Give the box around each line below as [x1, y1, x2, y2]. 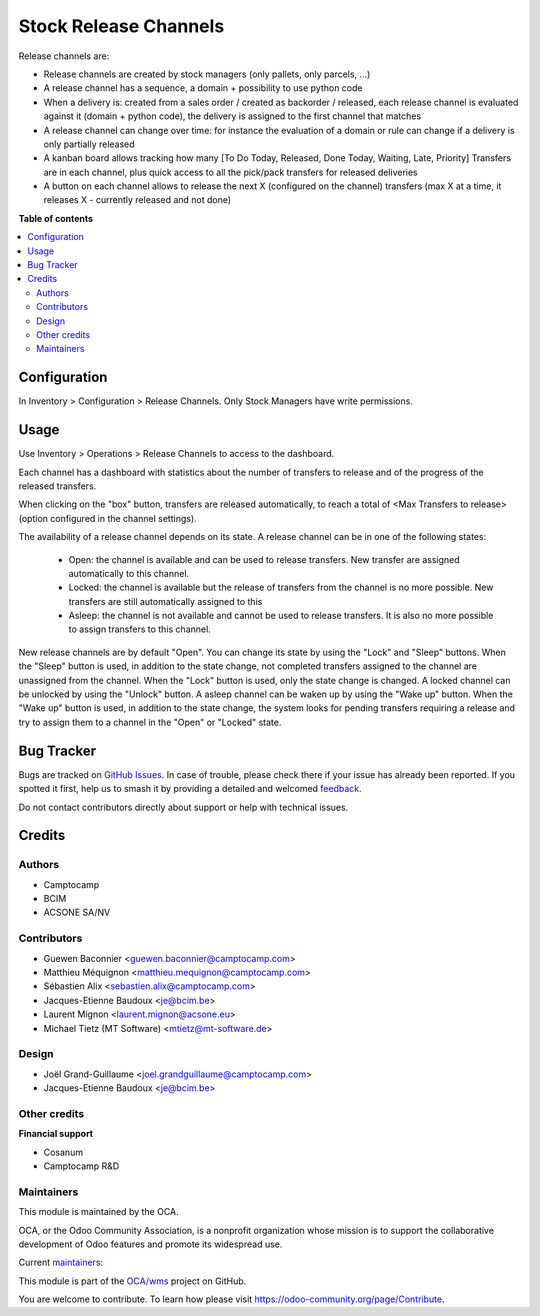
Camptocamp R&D [43, 1160, 120, 1172]
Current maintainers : [18, 1256, 104, 1269]
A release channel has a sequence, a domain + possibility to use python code [43, 82, 363, 94]
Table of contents [18, 212, 94, 224]
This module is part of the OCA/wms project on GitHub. [18, 1275, 247, 1287]
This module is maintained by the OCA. [18, 1206, 179, 1218]
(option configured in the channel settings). [18, 512, 197, 524]
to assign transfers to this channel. [68, 623, 212, 635]
